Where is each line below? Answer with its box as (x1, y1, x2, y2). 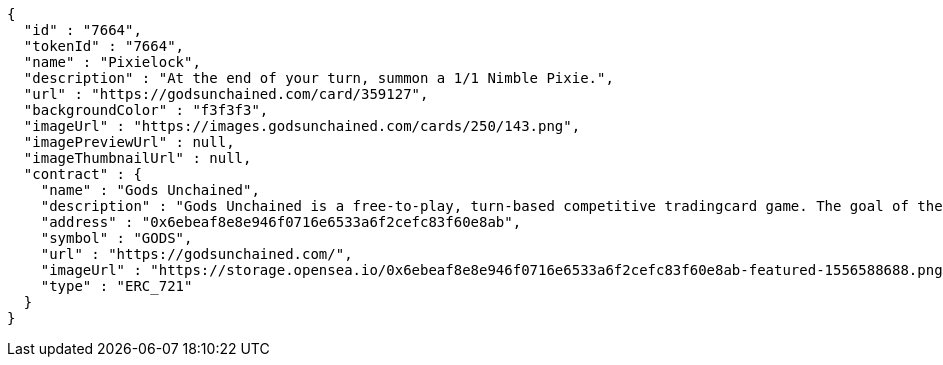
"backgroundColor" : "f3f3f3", (23, 102, 269, 118)
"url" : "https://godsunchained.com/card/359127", (23, 86, 429, 102)
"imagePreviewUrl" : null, (23, 134, 235, 150)
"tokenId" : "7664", (23, 38, 185, 54)
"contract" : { (23, 166, 142, 182)
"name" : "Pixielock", (23, 54, 201, 70)
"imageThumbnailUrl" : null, (23, 150, 252, 166)
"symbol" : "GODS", (40, 230, 193, 246)
